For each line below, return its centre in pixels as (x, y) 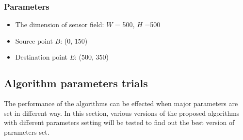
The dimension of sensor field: (60, 24)
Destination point (41, 57)
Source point (34, 40)
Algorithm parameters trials (76, 83)
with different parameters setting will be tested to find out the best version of (119, 122)
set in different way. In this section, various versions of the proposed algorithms (122, 113)
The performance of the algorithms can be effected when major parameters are (121, 103)
